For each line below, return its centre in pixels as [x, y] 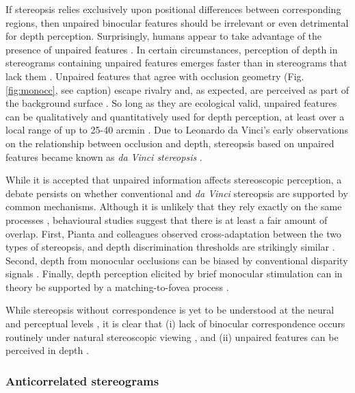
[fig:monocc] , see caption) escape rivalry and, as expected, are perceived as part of [177, 89]
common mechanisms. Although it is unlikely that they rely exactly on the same [174, 206]
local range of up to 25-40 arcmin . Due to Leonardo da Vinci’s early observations [177, 130]
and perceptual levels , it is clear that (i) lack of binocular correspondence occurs [175, 324]
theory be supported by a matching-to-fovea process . [117, 287]
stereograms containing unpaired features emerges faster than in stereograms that [176, 63]
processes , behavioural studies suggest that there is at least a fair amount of [167, 219]
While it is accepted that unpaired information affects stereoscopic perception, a [174, 180]
